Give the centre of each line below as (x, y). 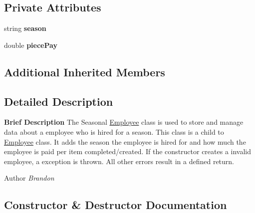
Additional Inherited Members (85, 72)
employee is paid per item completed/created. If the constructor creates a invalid (128, 151)
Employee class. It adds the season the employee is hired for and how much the (125, 141)
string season (25, 28)
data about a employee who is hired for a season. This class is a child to (114, 131)
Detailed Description (59, 101)
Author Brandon (29, 178)
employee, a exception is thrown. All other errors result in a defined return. (119, 161)
